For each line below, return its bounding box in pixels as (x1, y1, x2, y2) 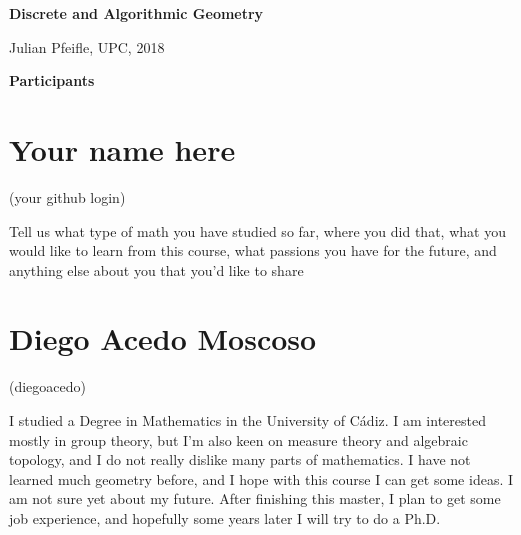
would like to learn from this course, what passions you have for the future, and (9, 240, 497, 261)
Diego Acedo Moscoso (9, 318, 317, 359)
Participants (9, 70, 95, 91)
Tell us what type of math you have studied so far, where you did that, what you (9, 220, 506, 241)
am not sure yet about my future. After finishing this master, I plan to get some (9, 488, 501, 509)
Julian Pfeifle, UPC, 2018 (9, 36, 165, 57)
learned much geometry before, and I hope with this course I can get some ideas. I (9, 468, 514, 489)
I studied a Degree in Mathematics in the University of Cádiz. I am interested (9, 410, 486, 430)
